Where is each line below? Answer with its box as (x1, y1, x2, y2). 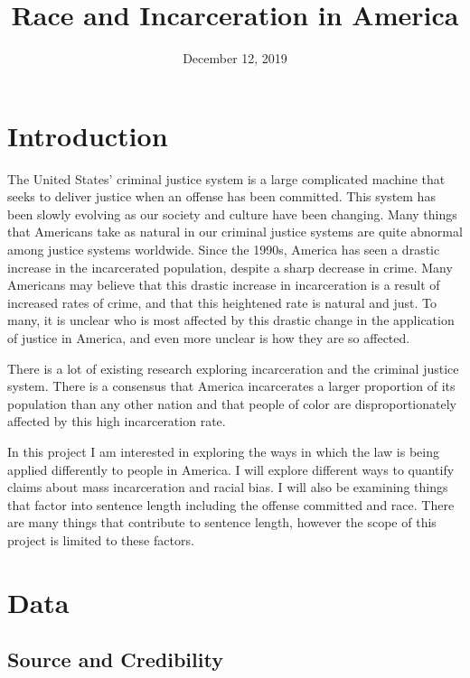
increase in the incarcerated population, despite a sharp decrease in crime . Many (7, 257, 453, 276)
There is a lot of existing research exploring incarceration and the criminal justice (7, 358, 459, 377)
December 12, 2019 (183, 49, 287, 68)
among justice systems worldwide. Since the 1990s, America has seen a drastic (7, 240, 440, 259)
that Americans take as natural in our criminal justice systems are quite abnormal (7, 222, 463, 241)
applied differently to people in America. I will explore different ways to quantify (7, 460, 455, 478)
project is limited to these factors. (7, 530, 194, 549)
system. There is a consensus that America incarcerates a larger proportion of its (7, 376, 456, 395)
